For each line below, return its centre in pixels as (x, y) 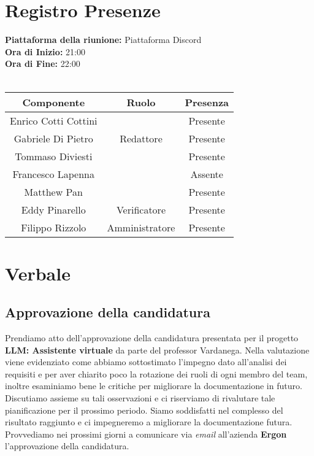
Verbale (38, 273)
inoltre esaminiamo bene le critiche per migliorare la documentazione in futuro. (154, 386)
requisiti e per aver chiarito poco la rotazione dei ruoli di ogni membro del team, (156, 373)
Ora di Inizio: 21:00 (45, 51)
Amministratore (141, 227)
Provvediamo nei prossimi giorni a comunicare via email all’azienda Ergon (146, 434)
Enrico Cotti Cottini (54, 120)
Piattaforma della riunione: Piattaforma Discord (103, 40)
